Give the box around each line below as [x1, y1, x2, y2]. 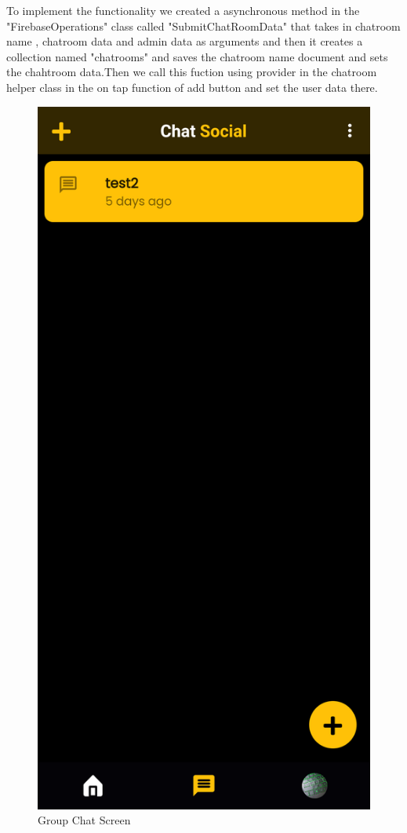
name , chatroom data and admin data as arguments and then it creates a [6, 33, 363, 49]
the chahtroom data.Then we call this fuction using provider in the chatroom [6, 64, 377, 80]
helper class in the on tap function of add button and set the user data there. [6, 79, 378, 95]
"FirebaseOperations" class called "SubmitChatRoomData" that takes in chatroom [6, 17, 401, 34]
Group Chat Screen [38, 812, 131, 828]
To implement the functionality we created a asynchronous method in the [6, 2, 360, 18]
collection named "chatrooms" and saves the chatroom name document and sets [6, 48, 388, 64]
